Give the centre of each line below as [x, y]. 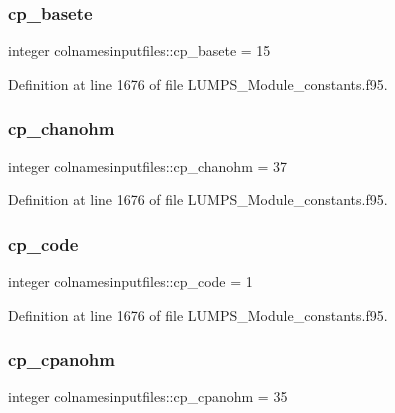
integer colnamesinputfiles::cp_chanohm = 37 [148, 165]
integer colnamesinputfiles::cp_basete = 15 [139, 50]
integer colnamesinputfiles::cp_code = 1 [130, 281]
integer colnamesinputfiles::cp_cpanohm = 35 [148, 396]
